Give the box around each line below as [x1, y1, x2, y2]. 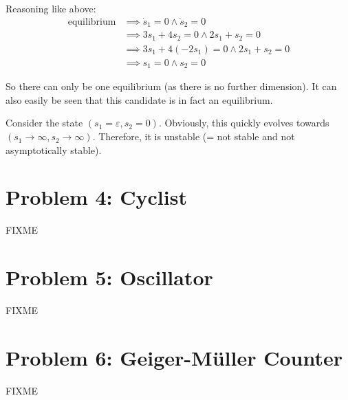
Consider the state [6, 115, 83, 130]
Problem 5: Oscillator [6, 263, 213, 291]
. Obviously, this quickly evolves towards [158, 115, 329, 130]
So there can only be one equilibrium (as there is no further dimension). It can [6, 79, 337, 93]
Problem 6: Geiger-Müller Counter [6, 343, 343, 371]
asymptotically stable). [6, 142, 102, 157]
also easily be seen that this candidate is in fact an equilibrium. [6, 92, 273, 107]
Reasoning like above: [6, 1, 96, 15]
